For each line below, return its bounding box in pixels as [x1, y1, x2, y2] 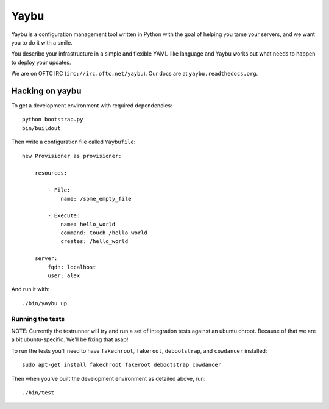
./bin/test [22, 389, 55, 396]
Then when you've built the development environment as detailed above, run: [11, 375, 206, 382]
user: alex [48, 272, 80, 279]
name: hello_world [60, 220, 116, 228]
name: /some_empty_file [60, 195, 132, 202]
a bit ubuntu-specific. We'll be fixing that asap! [11, 336, 129, 343]
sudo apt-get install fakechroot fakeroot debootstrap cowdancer [22, 361, 222, 369]
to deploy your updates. [11, 59, 71, 66]
